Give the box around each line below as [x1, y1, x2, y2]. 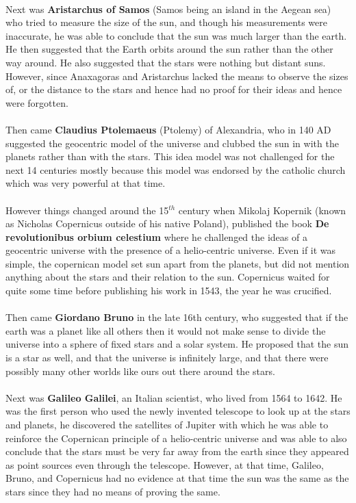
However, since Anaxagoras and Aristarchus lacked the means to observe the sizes [5, 68, 348, 83]
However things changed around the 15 [5, 203, 169, 217]
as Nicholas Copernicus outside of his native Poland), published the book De [5, 216, 329, 231]
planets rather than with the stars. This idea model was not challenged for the [5, 149, 335, 164]
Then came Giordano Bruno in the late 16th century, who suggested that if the [5, 310, 348, 324]
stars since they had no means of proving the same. [5, 484, 220, 498]
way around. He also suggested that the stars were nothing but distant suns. [5, 55, 326, 69]
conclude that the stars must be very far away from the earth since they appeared [5, 444, 349, 459]
